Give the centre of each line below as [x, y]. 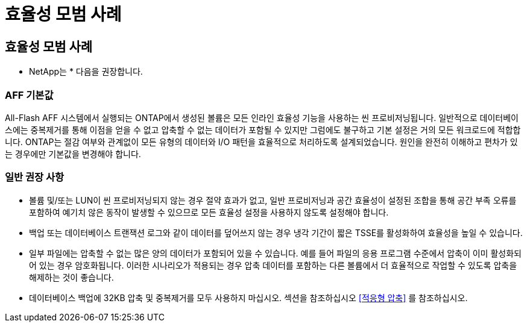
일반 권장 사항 [35, 177]
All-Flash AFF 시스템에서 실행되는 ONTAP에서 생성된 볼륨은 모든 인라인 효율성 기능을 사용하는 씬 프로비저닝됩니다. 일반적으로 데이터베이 [262, 117]
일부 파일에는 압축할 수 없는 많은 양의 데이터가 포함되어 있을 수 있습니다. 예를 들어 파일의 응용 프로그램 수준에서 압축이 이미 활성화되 [275, 253]
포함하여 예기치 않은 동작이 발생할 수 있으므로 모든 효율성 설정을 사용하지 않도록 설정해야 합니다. [209, 212]
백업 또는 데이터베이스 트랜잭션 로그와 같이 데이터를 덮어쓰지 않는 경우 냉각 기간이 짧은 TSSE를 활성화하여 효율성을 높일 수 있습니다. [276, 232]
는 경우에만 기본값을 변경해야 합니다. [73, 154]
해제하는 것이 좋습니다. [71, 277]
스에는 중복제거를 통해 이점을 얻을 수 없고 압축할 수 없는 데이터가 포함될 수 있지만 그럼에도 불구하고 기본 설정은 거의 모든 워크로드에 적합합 [263, 129]
